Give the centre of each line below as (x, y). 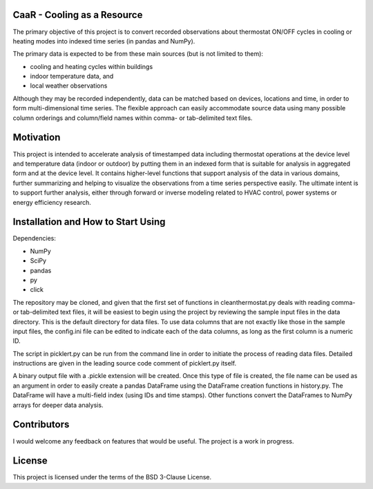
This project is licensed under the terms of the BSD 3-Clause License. (112, 477)
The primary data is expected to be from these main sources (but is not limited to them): (138, 54)
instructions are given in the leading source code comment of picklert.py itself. (125, 363)
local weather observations (69, 86)
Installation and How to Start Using (89, 222)
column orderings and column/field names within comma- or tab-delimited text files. (133, 118)
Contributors (41, 425)
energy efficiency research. (52, 202)
